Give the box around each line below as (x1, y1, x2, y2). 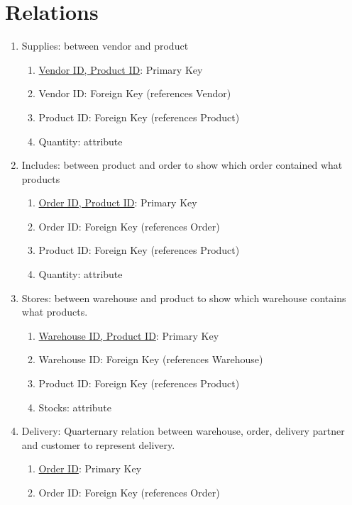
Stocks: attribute (38, 399, 112, 414)
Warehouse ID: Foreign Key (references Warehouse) (38, 352, 263, 367)
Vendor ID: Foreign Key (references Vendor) (38, 86, 231, 101)
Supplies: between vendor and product (21, 38, 189, 53)
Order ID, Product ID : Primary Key (38, 195, 197, 210)
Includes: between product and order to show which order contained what (21, 157, 343, 172)
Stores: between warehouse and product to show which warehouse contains (21, 290, 346, 305)
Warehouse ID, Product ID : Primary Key (38, 328, 219, 343)
